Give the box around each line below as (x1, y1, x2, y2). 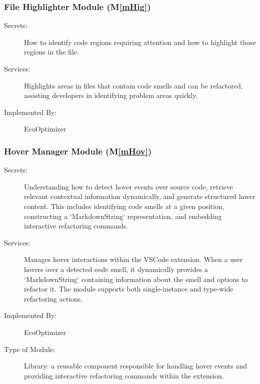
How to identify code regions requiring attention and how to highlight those (24, 36, 256, 47)
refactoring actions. (24, 293, 83, 303)
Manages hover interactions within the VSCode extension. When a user (24, 254, 243, 264)
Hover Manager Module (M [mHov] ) (4, 144, 152, 157)
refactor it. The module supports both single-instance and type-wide (24, 283, 233, 294)
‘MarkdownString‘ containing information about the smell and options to (24, 273, 248, 284)
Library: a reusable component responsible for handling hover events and (24, 360, 247, 371)
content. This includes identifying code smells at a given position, (24, 200, 224, 211)
